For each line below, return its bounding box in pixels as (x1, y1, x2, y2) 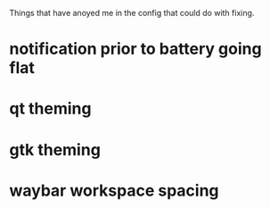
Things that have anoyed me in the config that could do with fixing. (9, 8, 255, 18)
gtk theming (9, 139, 101, 160)
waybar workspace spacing (9, 180, 220, 200)
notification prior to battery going (9, 39, 262, 59)
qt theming (9, 98, 92, 119)
